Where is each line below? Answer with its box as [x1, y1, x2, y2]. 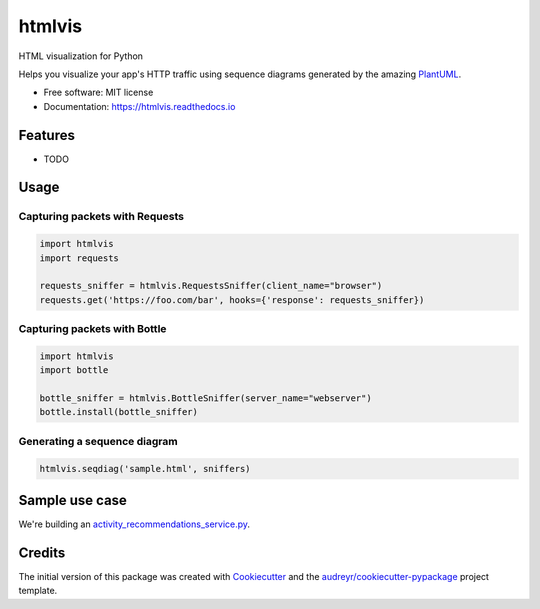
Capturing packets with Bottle [18, 322, 167, 336]
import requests [39, 252, 120, 264]
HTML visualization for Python [18, 50, 144, 62]
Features [18, 126, 75, 144]
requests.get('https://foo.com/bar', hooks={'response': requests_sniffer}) [39, 294, 425, 305]
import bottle [39, 365, 109, 376]
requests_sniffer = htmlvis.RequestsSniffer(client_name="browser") [39, 280, 383, 292]
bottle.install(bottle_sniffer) [39, 406, 199, 418]
